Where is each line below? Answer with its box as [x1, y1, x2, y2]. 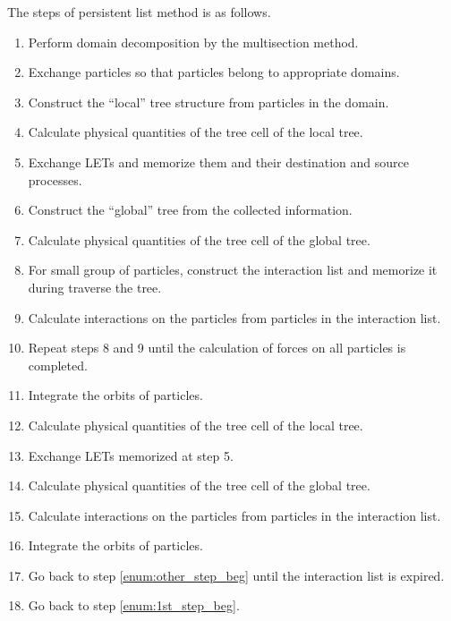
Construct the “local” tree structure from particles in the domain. [28, 92, 389, 111]
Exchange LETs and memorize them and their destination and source [28, 152, 410, 171]
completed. [28, 355, 88, 374]
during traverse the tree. [28, 277, 162, 296]
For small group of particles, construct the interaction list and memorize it [28, 260, 438, 279]
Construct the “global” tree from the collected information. [28, 200, 353, 219]
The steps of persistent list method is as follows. [7, 3, 271, 21]
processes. [28, 170, 82, 189]
